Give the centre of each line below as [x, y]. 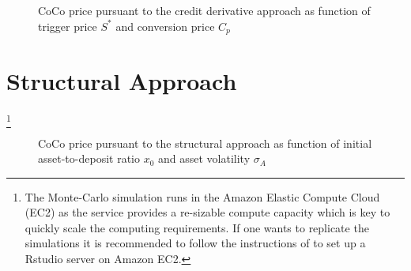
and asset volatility [204, 158]
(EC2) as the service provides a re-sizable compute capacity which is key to [207, 212]
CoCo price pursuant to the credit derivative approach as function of [204, 10]
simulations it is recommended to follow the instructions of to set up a [195, 243]
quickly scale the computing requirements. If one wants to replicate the [197, 227]
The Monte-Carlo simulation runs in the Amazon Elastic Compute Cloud [202, 196]
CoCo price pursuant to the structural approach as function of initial [205, 143]
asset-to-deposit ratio [89, 158]
